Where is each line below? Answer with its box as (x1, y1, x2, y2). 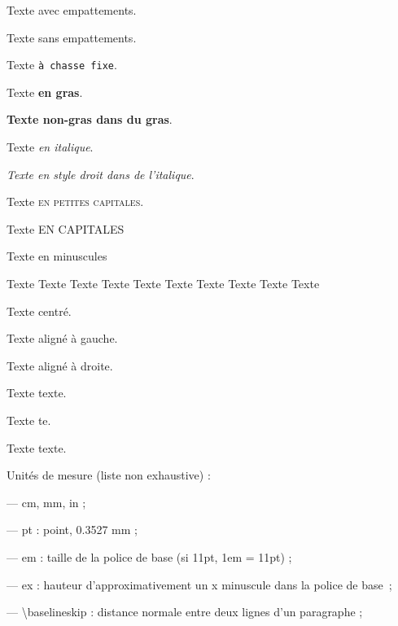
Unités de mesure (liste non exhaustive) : (7, 466, 211, 484)
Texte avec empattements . (7, 2, 137, 18)
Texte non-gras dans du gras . (7, 111, 173, 128)
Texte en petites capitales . (7, 193, 144, 210)
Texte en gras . (7, 83, 83, 100)
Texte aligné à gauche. (7, 330, 118, 347)
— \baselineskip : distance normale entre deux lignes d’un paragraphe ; (7, 603, 363, 620)
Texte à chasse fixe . (7, 56, 117, 73)
